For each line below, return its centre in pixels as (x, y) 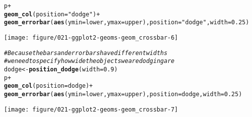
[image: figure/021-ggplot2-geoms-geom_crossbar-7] (91, 109)
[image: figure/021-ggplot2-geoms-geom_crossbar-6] (91, 37)
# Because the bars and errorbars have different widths (86, 53)
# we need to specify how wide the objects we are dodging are (89, 61)
